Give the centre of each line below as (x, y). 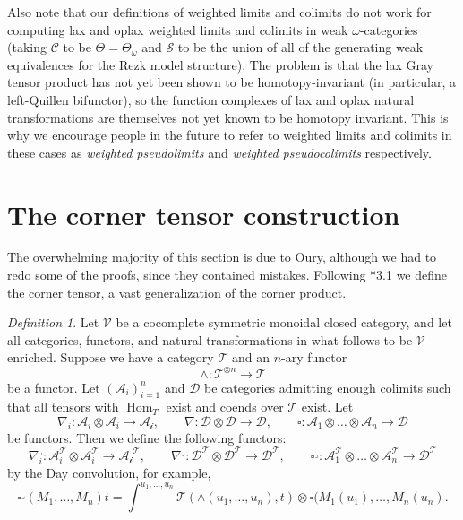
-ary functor (314, 357)
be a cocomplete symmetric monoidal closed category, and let (284, 322)
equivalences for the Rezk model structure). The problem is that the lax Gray (220, 64)
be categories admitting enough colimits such (328, 387)
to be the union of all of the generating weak (300, 47)
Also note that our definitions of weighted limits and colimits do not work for (219, 12)
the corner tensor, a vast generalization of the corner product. (177, 292)
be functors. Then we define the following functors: (147, 437)
